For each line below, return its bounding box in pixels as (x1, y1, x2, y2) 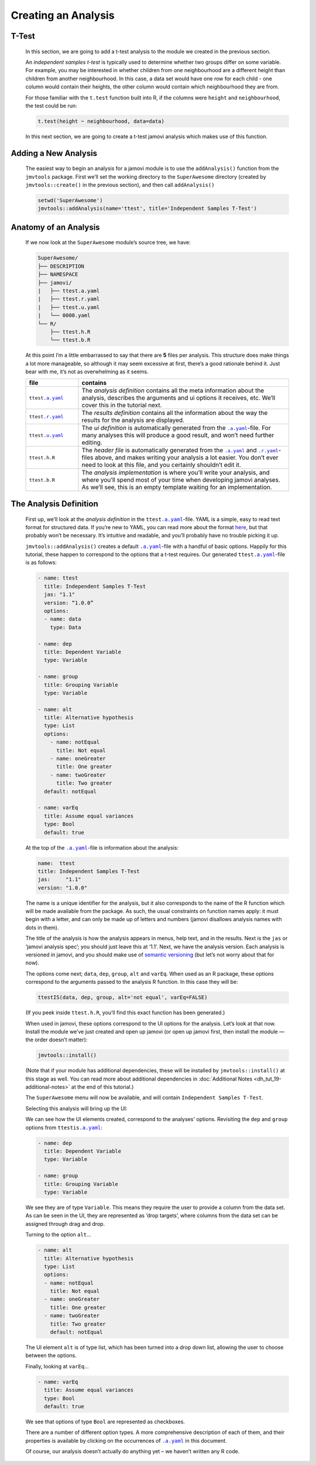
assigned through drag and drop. (25, 1220, 105, 1227)
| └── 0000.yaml (37, 312, 91, 319)
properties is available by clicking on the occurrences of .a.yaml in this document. (25, 1437, 228, 1444)
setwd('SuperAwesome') (37, 197, 103, 204)
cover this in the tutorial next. (81, 401, 162, 410)
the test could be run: (25, 102, 77, 109)
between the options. (25, 1352, 77, 1359)
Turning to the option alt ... (25, 1231, 91, 1238)
